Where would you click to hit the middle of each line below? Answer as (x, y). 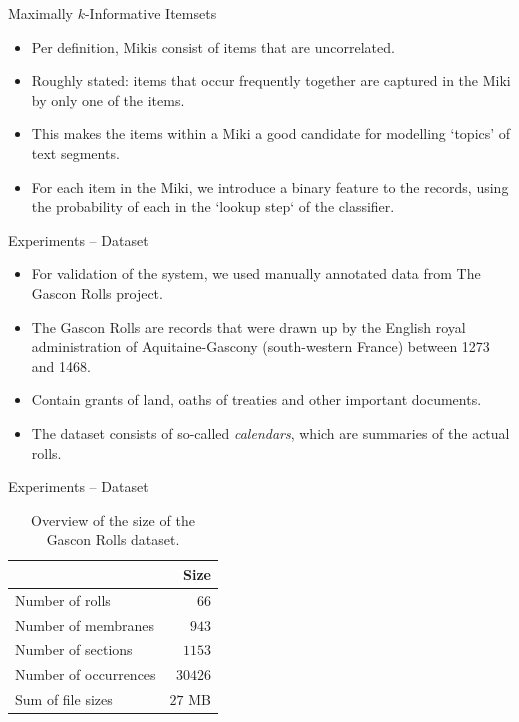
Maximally (40, 13)
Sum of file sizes (64, 699)
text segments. (75, 152)
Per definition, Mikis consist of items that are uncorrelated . (213, 46)
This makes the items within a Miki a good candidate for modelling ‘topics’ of (271, 133)
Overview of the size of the (113, 519)
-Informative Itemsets (150, 13)
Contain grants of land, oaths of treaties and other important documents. (256, 399)
